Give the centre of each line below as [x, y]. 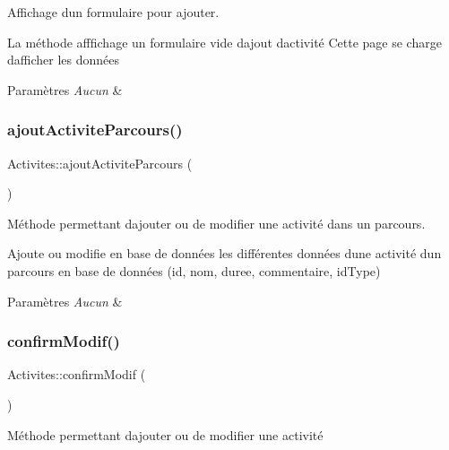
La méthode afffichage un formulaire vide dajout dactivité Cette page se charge [224, 42]
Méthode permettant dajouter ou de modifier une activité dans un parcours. [216, 223]
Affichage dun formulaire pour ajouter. [113, 12]
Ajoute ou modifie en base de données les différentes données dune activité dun [224, 253]
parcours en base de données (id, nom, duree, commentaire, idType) [194, 270]
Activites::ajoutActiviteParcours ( [100, 163]
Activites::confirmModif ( [77, 374]
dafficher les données [64, 60]
